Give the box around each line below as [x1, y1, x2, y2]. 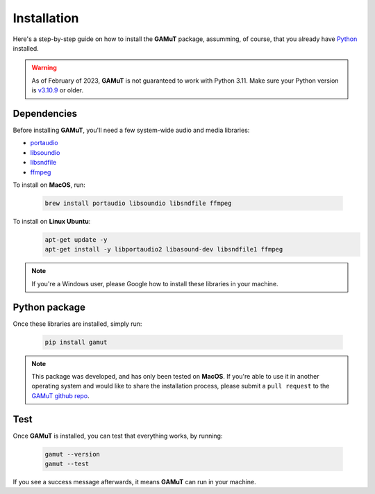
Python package [12, 301, 86, 313]
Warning [31, 63, 57, 72]
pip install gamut [44, 338, 108, 346]
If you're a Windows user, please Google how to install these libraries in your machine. [31, 279, 278, 288]
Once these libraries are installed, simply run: [12, 320, 142, 328]
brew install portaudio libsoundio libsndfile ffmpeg [44, 199, 232, 207]
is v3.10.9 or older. [31, 86, 84, 94]
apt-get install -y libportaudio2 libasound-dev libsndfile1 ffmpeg [44, 245, 283, 254]
